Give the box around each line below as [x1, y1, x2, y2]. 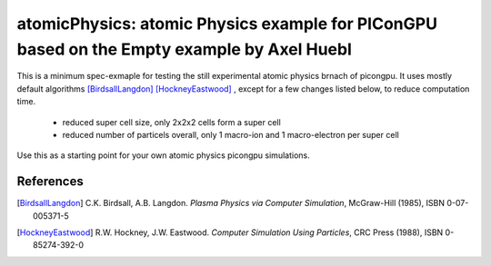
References [16, 173, 84, 190]
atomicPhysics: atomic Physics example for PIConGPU [16, 14, 438, 34]
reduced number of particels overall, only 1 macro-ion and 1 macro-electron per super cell [62, 129, 399, 140]
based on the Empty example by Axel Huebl [16, 39, 352, 59]
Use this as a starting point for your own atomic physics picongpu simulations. [16, 150, 310, 161]
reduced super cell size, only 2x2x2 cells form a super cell [62, 116, 281, 127]
